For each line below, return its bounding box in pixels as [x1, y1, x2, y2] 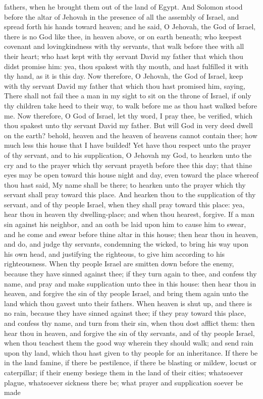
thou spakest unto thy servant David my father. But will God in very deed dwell [4, 120, 253, 131]
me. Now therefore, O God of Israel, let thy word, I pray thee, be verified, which [4, 110, 252, 121]
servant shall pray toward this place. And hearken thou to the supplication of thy [4, 189, 256, 200]
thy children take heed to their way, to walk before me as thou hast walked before [4, 100, 257, 110]
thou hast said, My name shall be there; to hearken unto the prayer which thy [4, 179, 246, 190]
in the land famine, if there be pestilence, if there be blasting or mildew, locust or [4, 357, 257, 368]
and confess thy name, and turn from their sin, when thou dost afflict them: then [4, 318, 255, 328]
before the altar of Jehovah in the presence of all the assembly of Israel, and [4, 11, 239, 22]
